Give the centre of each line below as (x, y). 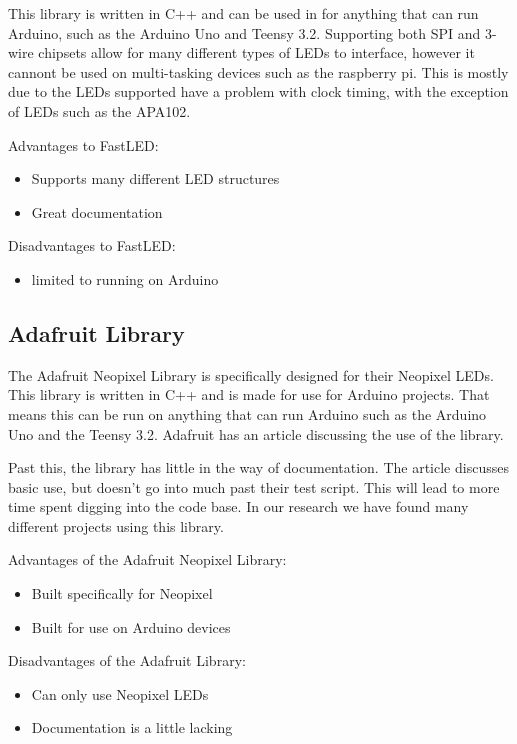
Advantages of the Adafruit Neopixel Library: (147, 559)
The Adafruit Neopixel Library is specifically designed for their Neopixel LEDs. (251, 374)
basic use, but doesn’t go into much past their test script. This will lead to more (254, 486)
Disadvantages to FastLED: (92, 245)
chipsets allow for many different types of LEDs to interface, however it (256, 52)
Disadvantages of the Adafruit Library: (127, 660)
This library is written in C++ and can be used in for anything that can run (243, 13)
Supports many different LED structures (155, 178)
